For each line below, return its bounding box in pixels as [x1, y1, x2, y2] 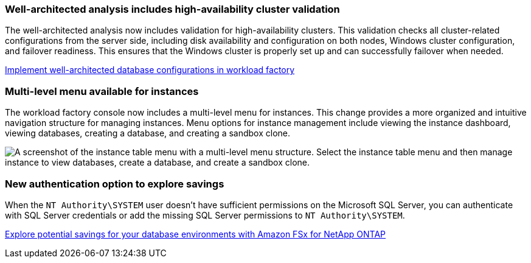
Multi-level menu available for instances [5, 85, 199, 97]
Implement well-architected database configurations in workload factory [5, 65, 295, 75]
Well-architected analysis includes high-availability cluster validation [5, 3, 340, 15]
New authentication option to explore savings [5, 177, 224, 190]
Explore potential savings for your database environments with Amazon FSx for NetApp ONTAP [5, 228, 386, 239]
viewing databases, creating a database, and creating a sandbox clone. [5, 128, 291, 139]
